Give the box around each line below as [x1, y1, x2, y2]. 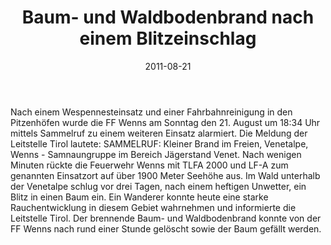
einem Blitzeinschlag [79, 27, 257, 50]
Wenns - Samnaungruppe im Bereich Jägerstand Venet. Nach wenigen [10, 148, 302, 160]
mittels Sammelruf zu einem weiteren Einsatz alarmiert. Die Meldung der [10, 127, 308, 139]
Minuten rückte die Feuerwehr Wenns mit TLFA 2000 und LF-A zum [10, 159, 289, 171]
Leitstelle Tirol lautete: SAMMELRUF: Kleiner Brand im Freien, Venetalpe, [10, 137, 309, 150]
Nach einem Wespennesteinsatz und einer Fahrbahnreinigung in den [10, 106, 293, 118]
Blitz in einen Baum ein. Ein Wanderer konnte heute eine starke [10, 191, 269, 203]
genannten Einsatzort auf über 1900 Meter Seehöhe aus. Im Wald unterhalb [10, 169, 321, 181]
